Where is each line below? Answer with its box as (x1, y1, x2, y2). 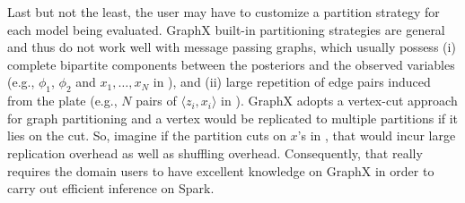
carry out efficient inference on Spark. (7, 179, 215, 198)
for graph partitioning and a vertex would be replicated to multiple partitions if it (7, 108, 459, 127)
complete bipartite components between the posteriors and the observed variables (7, 55, 455, 73)
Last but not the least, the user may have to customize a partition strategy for (7, 3, 440, 21)
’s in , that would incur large (297, 126, 456, 145)
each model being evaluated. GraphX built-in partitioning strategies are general (7, 20, 445, 38)
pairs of (136, 91, 177, 110)
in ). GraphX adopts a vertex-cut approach (221, 91, 458, 110)
